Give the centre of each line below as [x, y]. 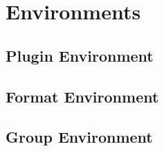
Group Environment [79, 137]
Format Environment [82, 96]
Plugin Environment [80, 55]
